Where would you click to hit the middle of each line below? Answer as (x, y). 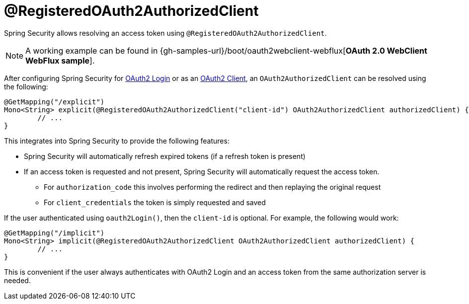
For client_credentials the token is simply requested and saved (155, 202)
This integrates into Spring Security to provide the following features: (117, 141)
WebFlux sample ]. (60, 60)
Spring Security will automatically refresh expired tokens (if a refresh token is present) (165, 156)
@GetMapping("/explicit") (54, 102)
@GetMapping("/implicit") (54, 233)
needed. (17, 280)
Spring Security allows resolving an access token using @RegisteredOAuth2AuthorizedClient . (165, 33)
